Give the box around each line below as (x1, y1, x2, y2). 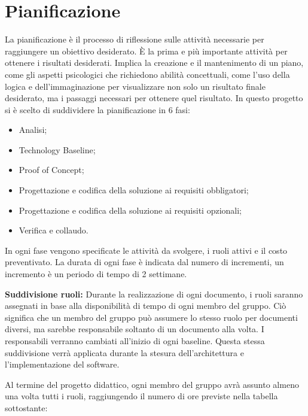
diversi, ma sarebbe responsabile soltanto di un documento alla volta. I (5, 323, 264, 335)
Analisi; (19, 123, 47, 136)
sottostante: (5, 401, 48, 414)
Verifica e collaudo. (19, 224, 89, 236)
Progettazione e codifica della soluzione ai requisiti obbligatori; (19, 184, 249, 196)
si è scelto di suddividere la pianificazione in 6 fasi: (5, 103, 190, 116)
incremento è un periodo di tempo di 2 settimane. (5, 268, 187, 280)
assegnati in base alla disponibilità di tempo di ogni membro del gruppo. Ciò (5, 299, 286, 312)
